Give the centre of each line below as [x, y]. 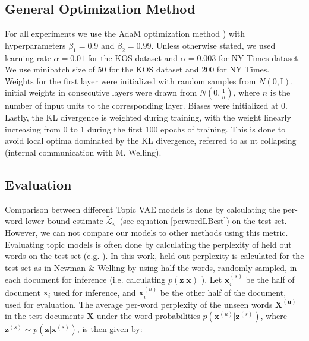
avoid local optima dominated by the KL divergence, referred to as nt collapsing [151, 140]
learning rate [28, 57]
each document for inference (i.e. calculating [85, 280]
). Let [212, 280]
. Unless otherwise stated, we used [213, 45]
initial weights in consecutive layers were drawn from [101, 92]
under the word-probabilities [148, 316]
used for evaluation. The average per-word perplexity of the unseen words [139, 304]
